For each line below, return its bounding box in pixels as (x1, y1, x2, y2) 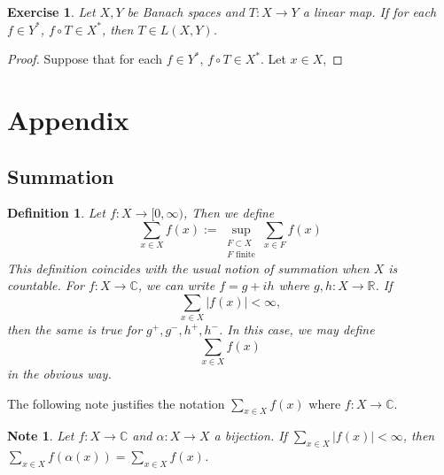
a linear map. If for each (302, 3, 437, 20)
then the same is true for (7, 320, 143, 339)
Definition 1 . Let (7, 203, 105, 222)
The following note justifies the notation (7, 394, 225, 412)
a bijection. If (214, 426, 287, 445)
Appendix (7, 101, 129, 137)
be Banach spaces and (127, 3, 245, 20)
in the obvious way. (7, 364, 112, 383)
